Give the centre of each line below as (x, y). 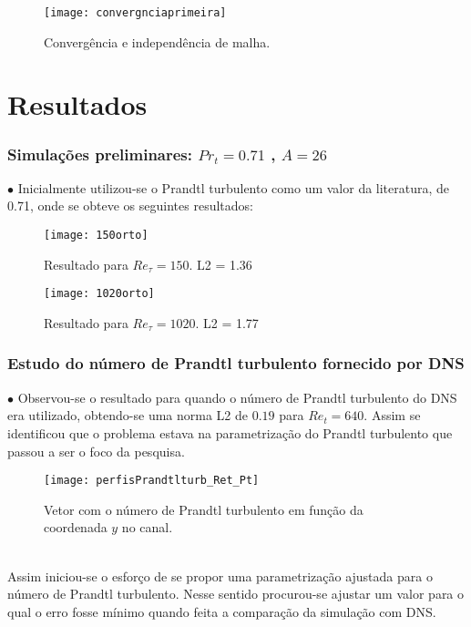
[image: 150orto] (96, 236)
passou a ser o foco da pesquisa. (96, 451)
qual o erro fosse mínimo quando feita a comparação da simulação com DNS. (222, 611)
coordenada (76, 527)
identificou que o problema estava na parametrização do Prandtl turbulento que (230, 432)
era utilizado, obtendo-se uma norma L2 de (128, 415)
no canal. (147, 527)
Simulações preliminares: (100, 154)
